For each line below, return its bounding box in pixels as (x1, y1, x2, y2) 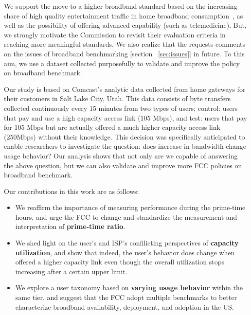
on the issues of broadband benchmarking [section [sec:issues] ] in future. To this (4, 48, 245, 58)
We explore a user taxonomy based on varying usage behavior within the (15, 282, 243, 293)
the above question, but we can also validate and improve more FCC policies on (4, 160, 242, 170)
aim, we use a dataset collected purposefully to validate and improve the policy (4, 58, 240, 68)
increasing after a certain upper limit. (15, 266, 127, 276)
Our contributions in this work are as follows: (4, 186, 139, 196)
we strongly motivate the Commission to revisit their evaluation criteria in (4, 29, 226, 39)
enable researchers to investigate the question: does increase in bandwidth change (4, 141, 246, 151)
